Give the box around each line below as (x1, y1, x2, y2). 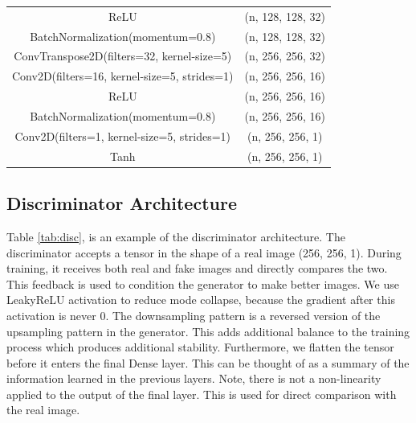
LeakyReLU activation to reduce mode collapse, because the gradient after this (6, 291, 395, 308)
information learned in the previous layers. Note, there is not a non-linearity (6, 370, 381, 387)
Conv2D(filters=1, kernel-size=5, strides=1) (14, 127, 231, 144)
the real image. (6, 401, 80, 418)
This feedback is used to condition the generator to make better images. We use (6, 275, 399, 292)
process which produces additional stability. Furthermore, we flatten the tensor (6, 339, 394, 355)
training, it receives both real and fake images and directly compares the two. (6, 260, 388, 277)
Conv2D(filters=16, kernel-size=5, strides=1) (12, 68, 234, 84)
